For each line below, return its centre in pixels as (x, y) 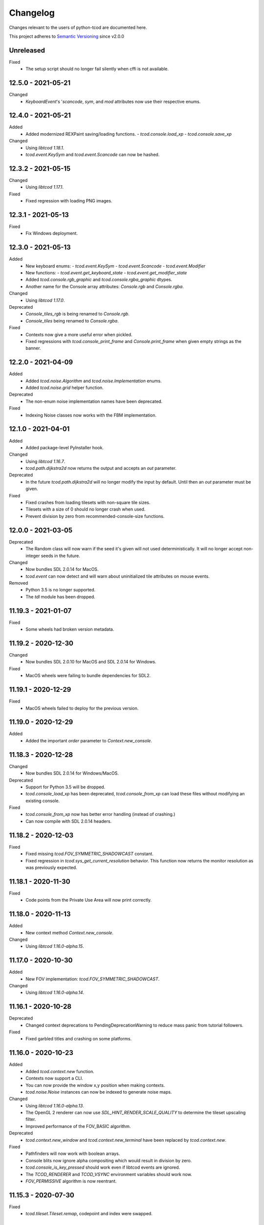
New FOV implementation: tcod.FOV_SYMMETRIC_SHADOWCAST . (93, 979)
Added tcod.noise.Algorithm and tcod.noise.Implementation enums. (94, 381)
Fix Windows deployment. (52, 233)
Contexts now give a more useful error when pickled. (79, 334)
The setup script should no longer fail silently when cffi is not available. (97, 69)
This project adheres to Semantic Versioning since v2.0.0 (66, 36)
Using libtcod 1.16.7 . (45, 461)
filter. (31, 1119)
